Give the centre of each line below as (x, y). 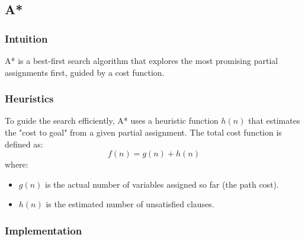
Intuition (26, 38)
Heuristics (29, 99)
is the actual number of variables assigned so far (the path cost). (162, 184)
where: (17, 164)
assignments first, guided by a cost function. (85, 72)
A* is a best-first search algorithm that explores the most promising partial (142, 60)
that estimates (274, 120)
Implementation (44, 230)
